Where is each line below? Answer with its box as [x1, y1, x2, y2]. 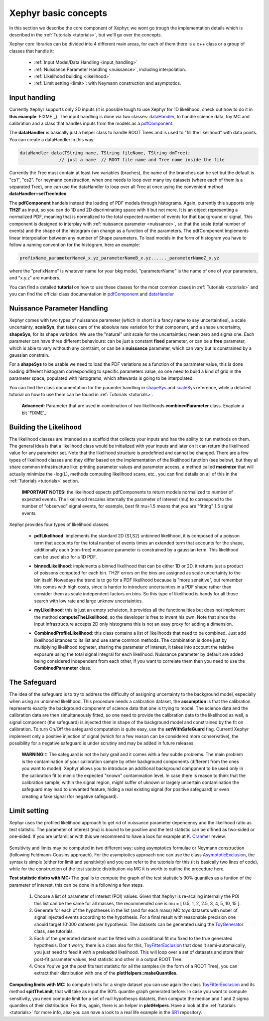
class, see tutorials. [34, 928, 74, 934]
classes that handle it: [9, 48, 54, 54]
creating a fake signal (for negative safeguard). [21, 793, 118, 799]
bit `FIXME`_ [21, 410, 47, 416]
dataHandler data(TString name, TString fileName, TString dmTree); [19, 150, 191, 156]
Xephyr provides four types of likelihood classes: [9, 521, 110, 527]
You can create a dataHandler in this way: [9, 136, 95, 142]
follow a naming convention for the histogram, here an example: [9, 242, 140, 248]
